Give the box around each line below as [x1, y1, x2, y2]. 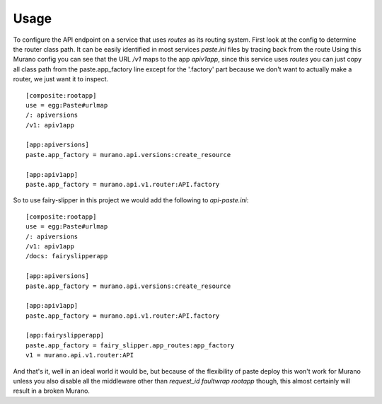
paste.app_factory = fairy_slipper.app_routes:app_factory [25, 341, 235, 350]
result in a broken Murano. [13, 386, 90, 396]
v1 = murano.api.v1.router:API [25, 351, 134, 359]
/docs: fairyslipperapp [25, 252, 108, 260]
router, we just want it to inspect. [13, 75, 109, 83]
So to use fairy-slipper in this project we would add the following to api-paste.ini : [13, 196, 249, 204]
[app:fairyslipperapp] [25, 331, 105, 340]
